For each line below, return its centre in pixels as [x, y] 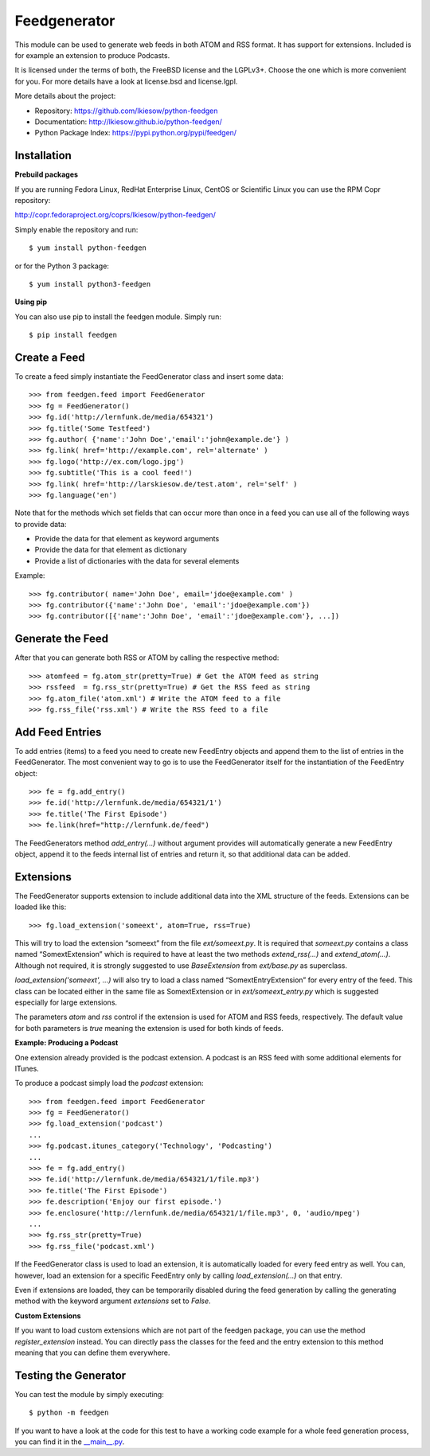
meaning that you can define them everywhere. [92, 1353]
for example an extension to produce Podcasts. [92, 55]
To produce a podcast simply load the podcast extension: [109, 1083]
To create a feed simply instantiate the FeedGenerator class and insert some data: [149, 377]
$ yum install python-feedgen [88, 248]
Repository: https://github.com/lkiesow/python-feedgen [126, 111]
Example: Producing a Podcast [66, 1043]
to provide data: [41, 524]
